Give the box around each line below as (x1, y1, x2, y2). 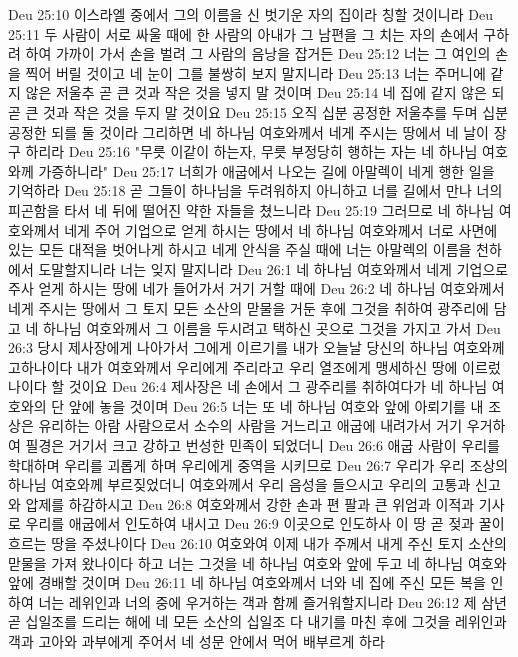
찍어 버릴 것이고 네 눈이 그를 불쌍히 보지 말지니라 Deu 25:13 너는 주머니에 (25, 62, 486, 83)
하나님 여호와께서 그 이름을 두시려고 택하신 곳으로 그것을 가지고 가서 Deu (43, 317, 501, 338)
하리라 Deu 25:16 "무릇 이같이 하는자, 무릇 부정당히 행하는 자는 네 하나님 (25, 141, 478, 162)
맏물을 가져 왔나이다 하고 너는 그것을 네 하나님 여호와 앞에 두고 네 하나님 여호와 (8, 552, 507, 573)
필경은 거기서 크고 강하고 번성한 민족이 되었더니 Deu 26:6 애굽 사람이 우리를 (25, 435, 500, 456)
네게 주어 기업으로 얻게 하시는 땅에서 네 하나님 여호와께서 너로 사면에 (64, 219, 498, 240)
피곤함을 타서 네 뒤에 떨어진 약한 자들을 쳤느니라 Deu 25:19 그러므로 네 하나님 (8, 199, 495, 220)
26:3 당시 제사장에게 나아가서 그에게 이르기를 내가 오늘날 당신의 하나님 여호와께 (8, 337, 505, 358)
